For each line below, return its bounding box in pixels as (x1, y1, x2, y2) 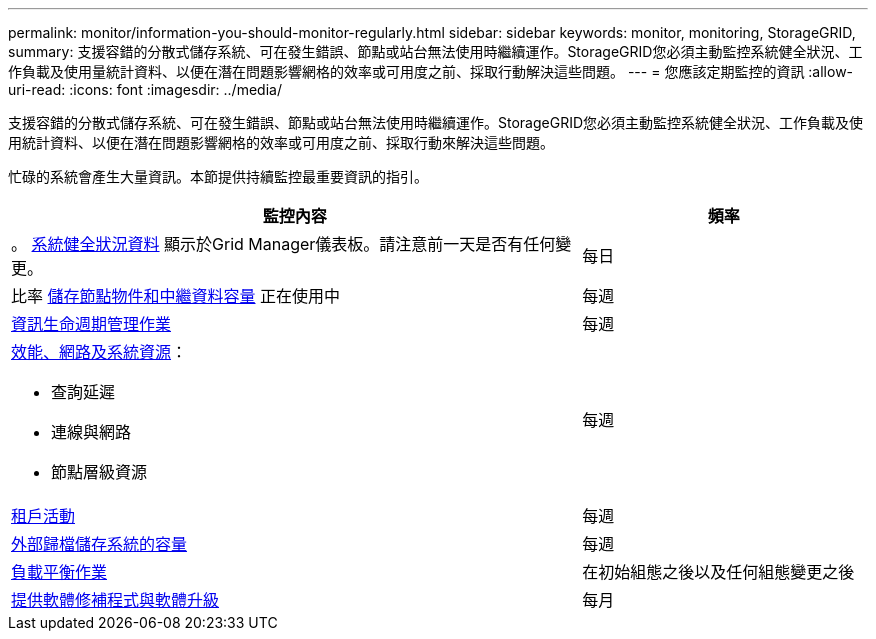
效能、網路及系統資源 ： (11, 342, 188, 362)
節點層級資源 (51, 462, 148, 482)
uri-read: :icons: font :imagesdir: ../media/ (8, 81, 282, 98)
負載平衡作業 (11, 562, 108, 582)
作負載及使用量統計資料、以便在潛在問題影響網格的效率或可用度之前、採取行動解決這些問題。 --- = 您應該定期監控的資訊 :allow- (8, 63, 854, 80)
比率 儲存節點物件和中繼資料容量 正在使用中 (11, 286, 341, 306)
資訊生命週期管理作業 (11, 314, 172, 334)
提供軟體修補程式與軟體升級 (11, 590, 220, 610)
